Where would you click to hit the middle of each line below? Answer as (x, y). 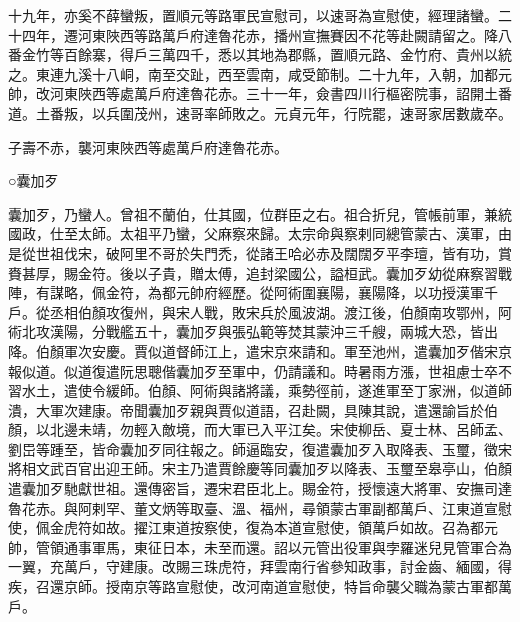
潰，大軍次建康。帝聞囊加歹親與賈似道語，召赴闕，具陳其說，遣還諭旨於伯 (253, 409)
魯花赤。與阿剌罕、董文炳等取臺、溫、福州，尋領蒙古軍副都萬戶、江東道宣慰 (260, 507)
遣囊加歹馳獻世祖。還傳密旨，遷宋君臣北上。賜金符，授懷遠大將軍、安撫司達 (260, 488)
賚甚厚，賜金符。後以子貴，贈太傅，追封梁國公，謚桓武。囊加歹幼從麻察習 (253, 272)
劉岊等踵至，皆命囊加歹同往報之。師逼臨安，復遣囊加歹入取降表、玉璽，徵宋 (260, 448)
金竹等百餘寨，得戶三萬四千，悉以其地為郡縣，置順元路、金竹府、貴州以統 (266, 54)
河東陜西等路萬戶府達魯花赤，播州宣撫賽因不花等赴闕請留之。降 (287, 34)
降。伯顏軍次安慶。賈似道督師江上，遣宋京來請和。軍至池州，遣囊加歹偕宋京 (260, 350)
